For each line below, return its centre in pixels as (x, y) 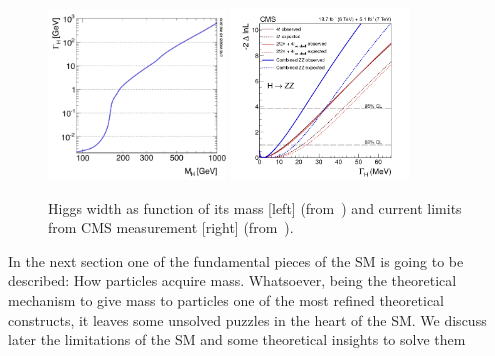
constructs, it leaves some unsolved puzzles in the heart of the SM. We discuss (247, 319)
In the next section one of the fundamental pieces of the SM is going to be (236, 260)
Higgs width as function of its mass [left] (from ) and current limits (255, 207)
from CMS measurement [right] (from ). (171, 227)
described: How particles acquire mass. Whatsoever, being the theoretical (232, 280)
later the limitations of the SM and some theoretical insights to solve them (237, 339)
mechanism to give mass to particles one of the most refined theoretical (226, 300)
